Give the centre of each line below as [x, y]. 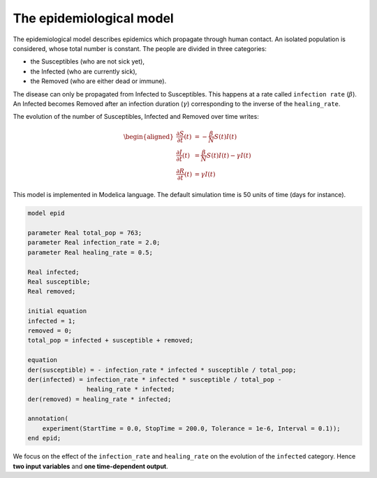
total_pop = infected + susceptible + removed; [110, 340]
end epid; [44, 438]
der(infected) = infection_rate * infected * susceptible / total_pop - [155, 379]
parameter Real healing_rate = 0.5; [90, 252]
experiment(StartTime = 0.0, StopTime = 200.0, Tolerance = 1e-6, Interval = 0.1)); [192, 428]
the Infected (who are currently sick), [84, 71]
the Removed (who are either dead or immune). [98, 81]
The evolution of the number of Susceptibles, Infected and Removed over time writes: [136, 117]
